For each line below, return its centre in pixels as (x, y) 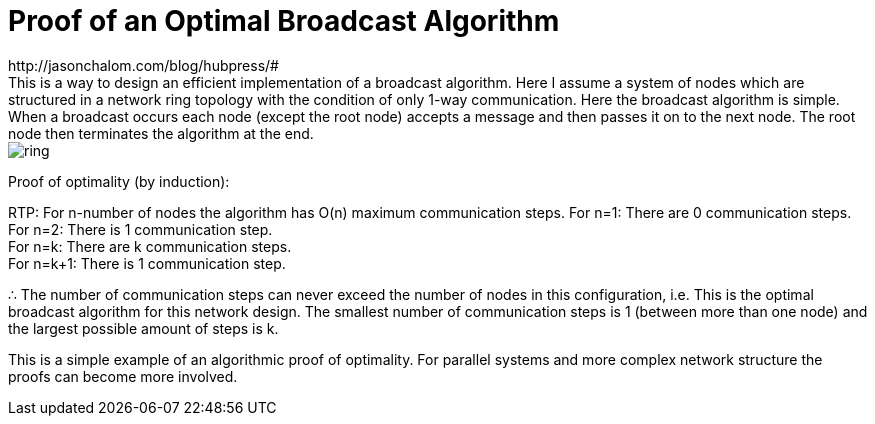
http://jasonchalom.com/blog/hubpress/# (143, 65)
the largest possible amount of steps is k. (143, 328)
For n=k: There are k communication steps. (150, 246)
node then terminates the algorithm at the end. (161, 133)
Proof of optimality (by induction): (119, 181)
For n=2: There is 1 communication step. (140, 229)
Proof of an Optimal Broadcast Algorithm (284, 21)
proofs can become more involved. (123, 376)
